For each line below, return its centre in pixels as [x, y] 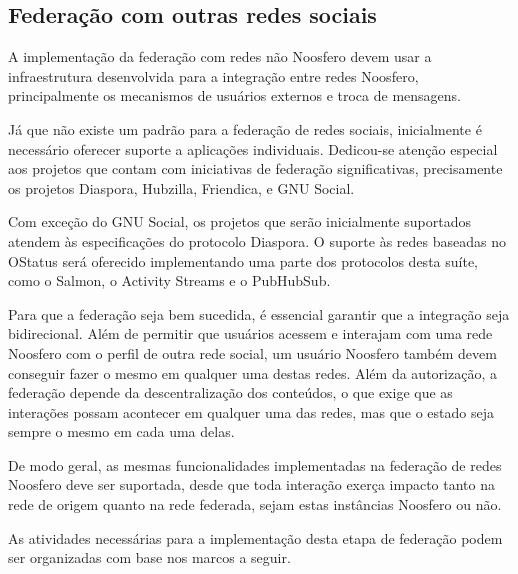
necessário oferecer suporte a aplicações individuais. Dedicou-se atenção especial [253, 148]
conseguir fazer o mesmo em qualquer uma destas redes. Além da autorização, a [252, 372]
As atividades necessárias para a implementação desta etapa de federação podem [255, 537]
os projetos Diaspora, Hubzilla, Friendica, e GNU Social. [181, 187]
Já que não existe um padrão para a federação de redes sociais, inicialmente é [245, 128]
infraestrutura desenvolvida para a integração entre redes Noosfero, [213, 75]
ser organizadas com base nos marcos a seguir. [149, 557]
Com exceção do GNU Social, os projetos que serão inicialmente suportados [239, 221]
